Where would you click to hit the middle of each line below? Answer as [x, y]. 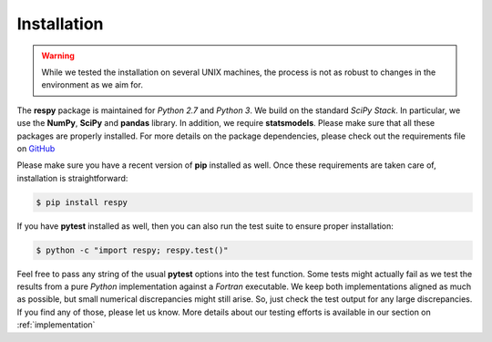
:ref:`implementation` [56, 325]
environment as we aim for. [92, 85]
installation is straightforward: [72, 178]
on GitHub [36, 148]
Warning [58, 56]
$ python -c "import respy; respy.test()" [132, 250]
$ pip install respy [82, 202]
